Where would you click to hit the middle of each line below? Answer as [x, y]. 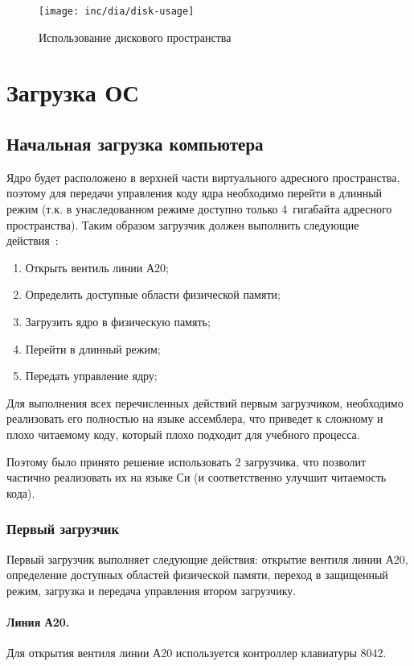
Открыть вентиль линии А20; [97, 267]
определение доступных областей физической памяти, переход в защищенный [197, 575]
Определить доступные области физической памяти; [153, 294]
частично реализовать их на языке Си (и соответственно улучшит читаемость [197, 477]
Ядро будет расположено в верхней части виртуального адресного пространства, [203, 177]
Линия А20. [38, 621]
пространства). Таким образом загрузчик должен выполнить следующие [183, 224]
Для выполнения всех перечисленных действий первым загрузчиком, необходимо [205, 402]
